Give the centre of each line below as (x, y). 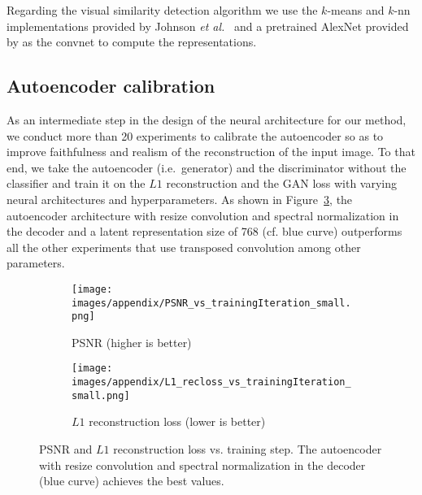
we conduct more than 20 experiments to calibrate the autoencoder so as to (195, 135)
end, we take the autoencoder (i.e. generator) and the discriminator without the (207, 167)
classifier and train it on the (76, 183)
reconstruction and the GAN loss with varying (282, 183)
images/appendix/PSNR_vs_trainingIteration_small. (211, 303)
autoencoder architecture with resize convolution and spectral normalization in (203, 215)
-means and (356, 10)
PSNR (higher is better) (132, 342)
